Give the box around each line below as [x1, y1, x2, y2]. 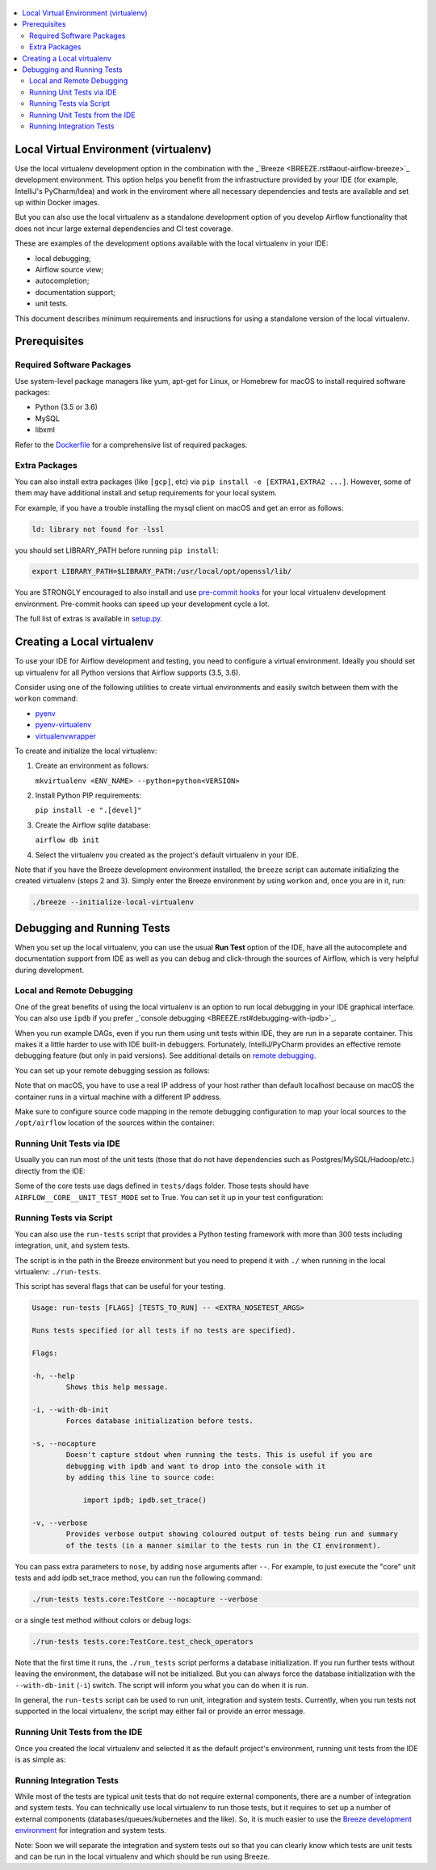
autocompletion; [35, 276, 90, 286]
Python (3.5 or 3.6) [35, 402, 99, 412]
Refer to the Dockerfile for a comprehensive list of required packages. [15, 440, 248, 449]
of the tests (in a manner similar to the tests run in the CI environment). [65, 1540, 381, 1550]
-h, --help [31, 1371, 75, 1380]
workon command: [15, 693, 78, 703]
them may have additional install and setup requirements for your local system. [15, 488, 278, 498]
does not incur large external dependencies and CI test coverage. [15, 223, 233, 234]
